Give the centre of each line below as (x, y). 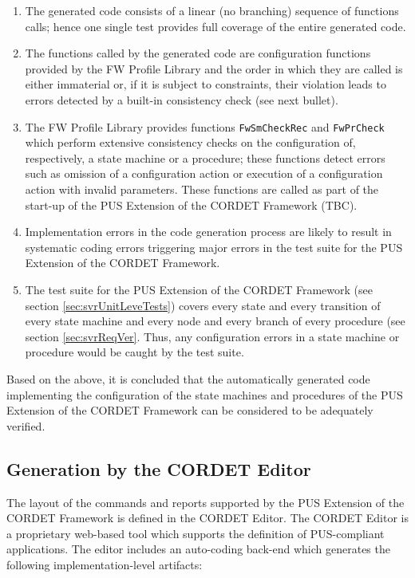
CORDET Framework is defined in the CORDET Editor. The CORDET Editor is (207, 518)
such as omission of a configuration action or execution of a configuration (204, 173)
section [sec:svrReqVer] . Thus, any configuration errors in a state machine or (212, 336)
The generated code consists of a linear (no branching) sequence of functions (212, 10)
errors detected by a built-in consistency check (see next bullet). (182, 99)
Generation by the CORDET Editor (159, 468)
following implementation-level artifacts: (105, 564)
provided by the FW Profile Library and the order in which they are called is (214, 68)
